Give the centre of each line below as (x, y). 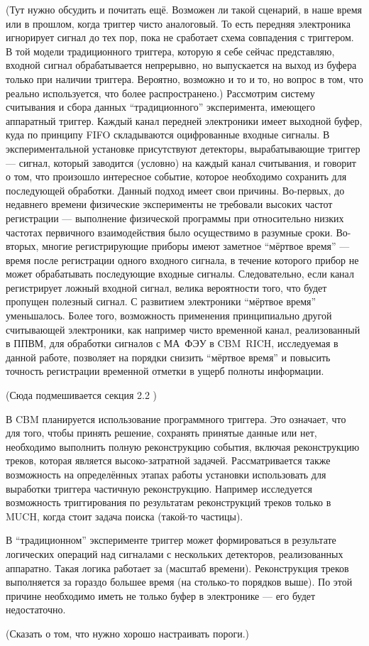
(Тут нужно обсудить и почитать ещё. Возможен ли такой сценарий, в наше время (184, 9)
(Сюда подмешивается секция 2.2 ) (82, 395)
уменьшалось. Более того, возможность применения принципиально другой (169, 316)
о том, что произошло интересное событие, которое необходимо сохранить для (176, 176)
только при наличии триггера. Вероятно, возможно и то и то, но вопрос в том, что (184, 78)
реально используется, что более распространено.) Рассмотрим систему (160, 93)
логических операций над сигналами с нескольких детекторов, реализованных (175, 553)
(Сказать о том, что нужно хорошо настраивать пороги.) (127, 633)
